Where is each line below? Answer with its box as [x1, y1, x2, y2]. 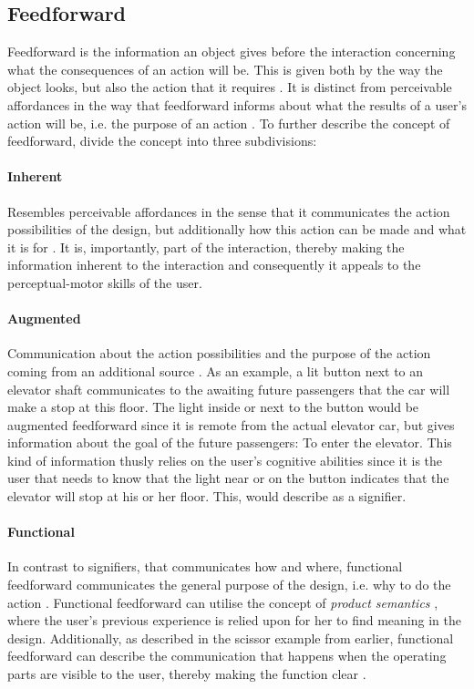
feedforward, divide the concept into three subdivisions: [7, 131, 317, 150]
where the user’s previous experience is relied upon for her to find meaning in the [7, 611, 461, 630]
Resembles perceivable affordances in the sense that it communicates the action [7, 201, 450, 221]
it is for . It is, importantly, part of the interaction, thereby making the [7, 237, 405, 256]
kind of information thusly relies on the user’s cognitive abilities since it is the [7, 450, 443, 469]
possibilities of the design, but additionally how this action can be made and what [7, 220, 467, 239]
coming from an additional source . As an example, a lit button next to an [7, 361, 424, 380]
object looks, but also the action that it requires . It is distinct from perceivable [7, 77, 452, 97]
